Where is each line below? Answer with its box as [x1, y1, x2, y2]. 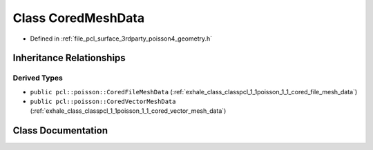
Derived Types [12, 73, 64, 83]
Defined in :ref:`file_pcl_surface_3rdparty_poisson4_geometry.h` [30, 34, 213, 43]
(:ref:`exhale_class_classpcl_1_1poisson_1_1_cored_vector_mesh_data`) [30, 107, 227, 115]
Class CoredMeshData [12, 10, 145, 25]
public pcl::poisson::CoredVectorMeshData [30, 98, 176, 106]
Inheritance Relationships [12, 52, 126, 64]
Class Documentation [12, 125, 108, 137]
